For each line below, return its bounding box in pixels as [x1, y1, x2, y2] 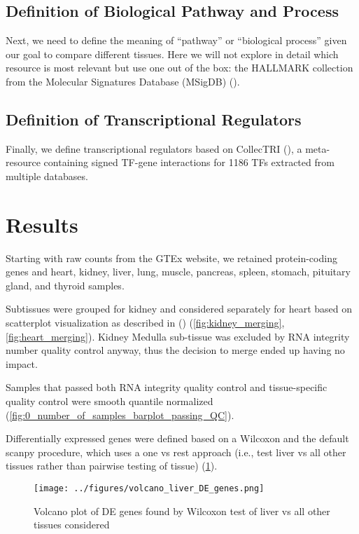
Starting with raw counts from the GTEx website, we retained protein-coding [6, 250, 337, 265]
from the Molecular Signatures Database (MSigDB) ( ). [6, 74, 240, 88]
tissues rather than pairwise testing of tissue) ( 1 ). [6, 458, 218, 473]
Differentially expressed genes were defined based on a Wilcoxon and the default [6, 431, 349, 446]
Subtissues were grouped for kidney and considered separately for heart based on [6, 301, 353, 316]
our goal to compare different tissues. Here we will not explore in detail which [6, 46, 339, 61]
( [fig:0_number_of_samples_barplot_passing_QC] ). [6, 407, 234, 422]
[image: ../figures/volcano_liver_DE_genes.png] [34, 484, 265, 493]
